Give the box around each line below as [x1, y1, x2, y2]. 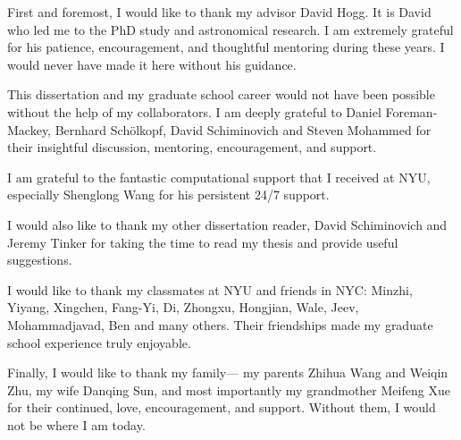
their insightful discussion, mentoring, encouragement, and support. [7, 138, 377, 157]
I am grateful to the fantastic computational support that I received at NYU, [7, 167, 431, 186]
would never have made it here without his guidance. [7, 55, 297, 73]
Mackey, [7, 120, 51, 139]
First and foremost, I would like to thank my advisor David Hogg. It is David [7, 3, 432, 21]
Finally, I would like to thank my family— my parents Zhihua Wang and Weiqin [7, 363, 448, 382]
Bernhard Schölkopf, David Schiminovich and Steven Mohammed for [54, 120, 432, 139]
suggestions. [7, 250, 72, 269]
